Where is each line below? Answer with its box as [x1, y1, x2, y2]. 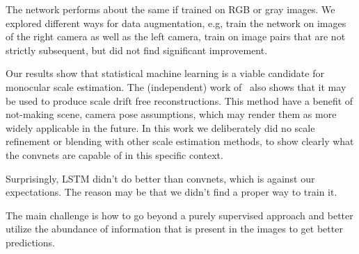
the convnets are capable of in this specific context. [6, 147, 223, 162]
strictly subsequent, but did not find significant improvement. [6, 42, 268, 57]
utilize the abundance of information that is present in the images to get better [6, 221, 343, 236]
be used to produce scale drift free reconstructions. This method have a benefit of [6, 93, 353, 108]
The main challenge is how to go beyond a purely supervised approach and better [6, 208, 353, 222]
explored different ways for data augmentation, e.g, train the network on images [6, 15, 346, 30]
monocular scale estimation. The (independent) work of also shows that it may [6, 79, 346, 94]
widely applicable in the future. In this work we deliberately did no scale [6, 120, 315, 135]
